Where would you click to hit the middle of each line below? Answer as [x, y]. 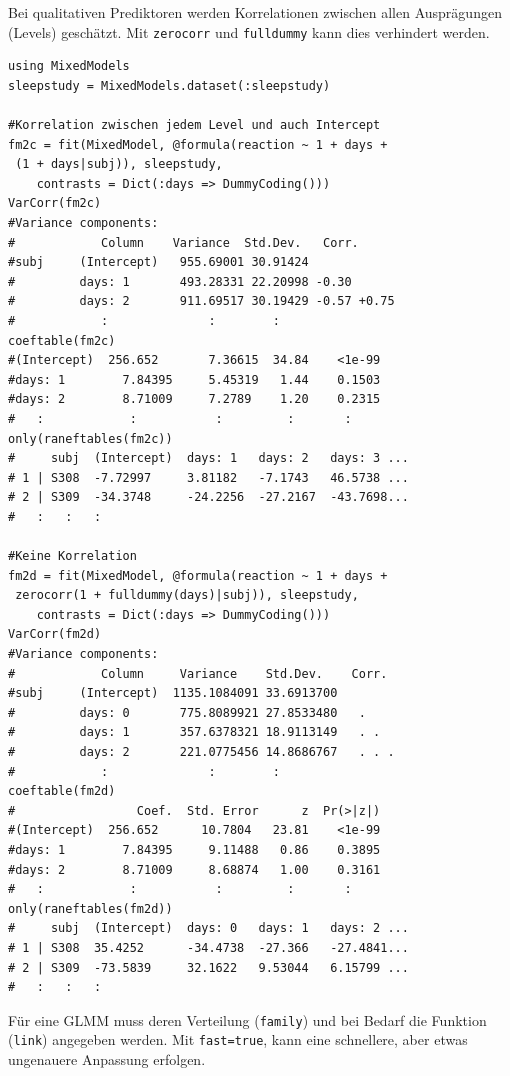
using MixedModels [69, 66]
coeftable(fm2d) [62, 791]
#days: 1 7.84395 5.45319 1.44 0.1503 [194, 379]
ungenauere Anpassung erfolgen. [107, 1059]
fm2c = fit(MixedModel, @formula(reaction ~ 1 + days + [198, 144]
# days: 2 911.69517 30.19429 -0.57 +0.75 [201, 301]
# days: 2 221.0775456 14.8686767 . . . [201, 752]
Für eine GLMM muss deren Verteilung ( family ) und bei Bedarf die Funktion [247, 1019]
